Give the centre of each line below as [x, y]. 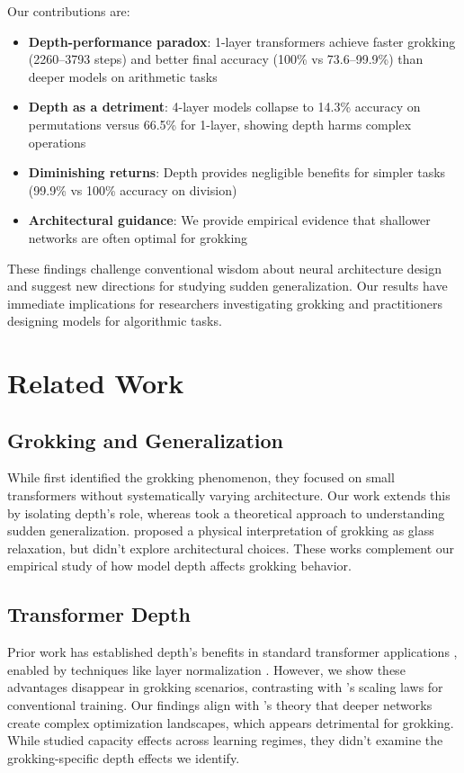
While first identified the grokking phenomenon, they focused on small [201, 477]
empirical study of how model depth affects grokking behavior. [179, 566]
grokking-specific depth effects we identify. [124, 757]
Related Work [96, 383]
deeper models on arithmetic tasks [123, 76]
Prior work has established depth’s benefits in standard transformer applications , [232, 652]
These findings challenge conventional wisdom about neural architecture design [225, 268]
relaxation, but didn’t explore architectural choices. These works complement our [231, 548]
